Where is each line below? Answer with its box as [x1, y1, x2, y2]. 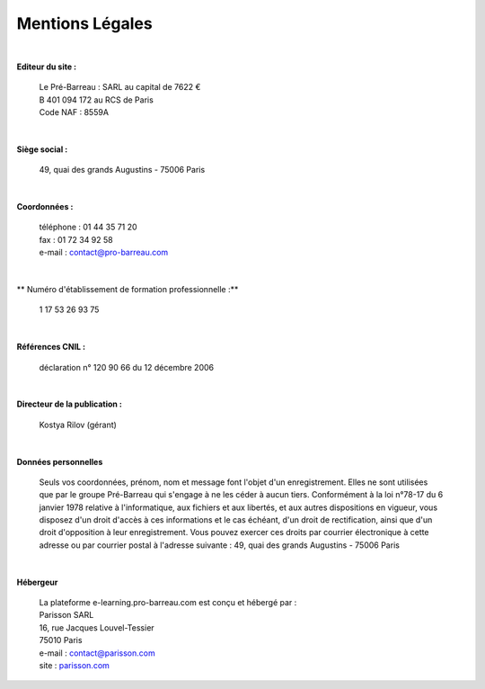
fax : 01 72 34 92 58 [39, 234, 113, 245]
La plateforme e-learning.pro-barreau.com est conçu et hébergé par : [39, 597, 297, 608]
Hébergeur [16, 577, 58, 587]
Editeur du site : [16, 61, 76, 72]
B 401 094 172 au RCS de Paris [39, 94, 154, 105]
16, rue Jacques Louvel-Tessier [39, 622, 154, 633]
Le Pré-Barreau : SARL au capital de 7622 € [39, 82, 201, 93]
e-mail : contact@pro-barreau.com [39, 247, 169, 258]
